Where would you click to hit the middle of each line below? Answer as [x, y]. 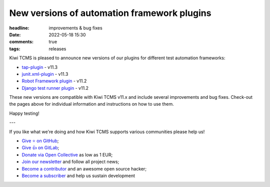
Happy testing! [24, 113]
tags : [15, 49]
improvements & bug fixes [75, 28]
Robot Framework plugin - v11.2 [54, 81]
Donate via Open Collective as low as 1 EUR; [67, 155]
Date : [15, 34]
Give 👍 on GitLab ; [40, 148]
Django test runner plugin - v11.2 [55, 88]
